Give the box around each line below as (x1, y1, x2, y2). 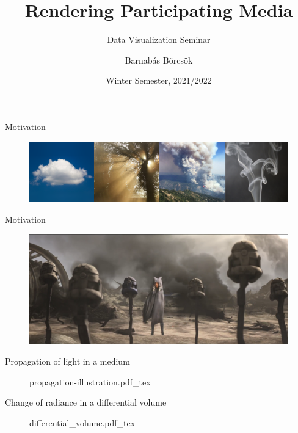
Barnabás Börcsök (125, 53, 193, 66)
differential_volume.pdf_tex (29, 417, 136, 429)
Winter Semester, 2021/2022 (106, 74, 212, 87)
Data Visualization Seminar (107, 33, 211, 46)
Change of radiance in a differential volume (5, 396, 167, 409)
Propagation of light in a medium (5, 355, 130, 368)
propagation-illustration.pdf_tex (29, 375, 151, 388)
